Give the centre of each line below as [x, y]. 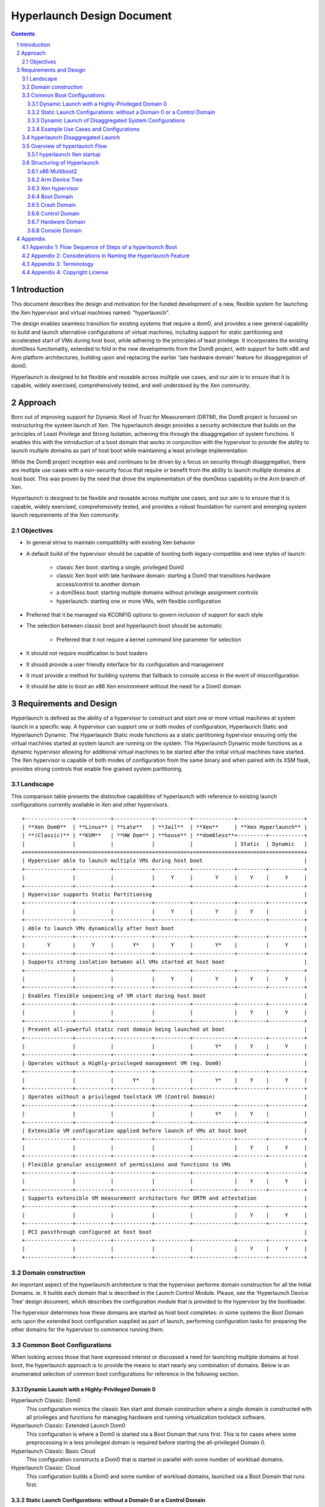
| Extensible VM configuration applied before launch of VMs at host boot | [165, 1131]
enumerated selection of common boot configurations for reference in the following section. [125, 1374]
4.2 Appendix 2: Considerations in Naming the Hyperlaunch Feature [106, 256]
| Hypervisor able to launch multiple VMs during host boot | [165, 861]
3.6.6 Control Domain [54, 213]
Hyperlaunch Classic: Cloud [46, 1468]
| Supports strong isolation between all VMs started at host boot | [165, 962]
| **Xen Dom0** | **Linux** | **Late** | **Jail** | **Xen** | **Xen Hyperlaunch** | [165, 827]
